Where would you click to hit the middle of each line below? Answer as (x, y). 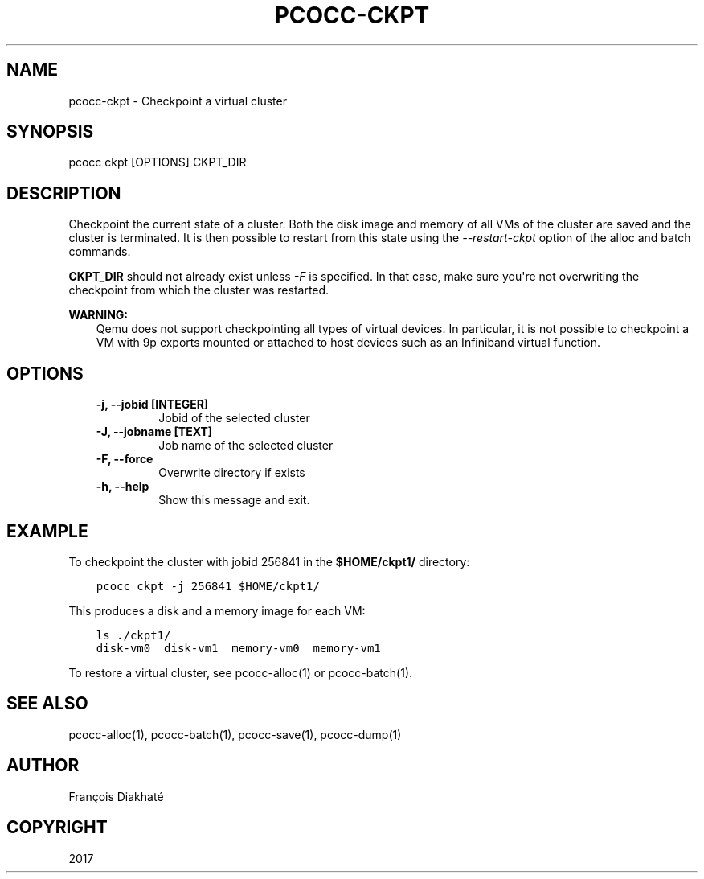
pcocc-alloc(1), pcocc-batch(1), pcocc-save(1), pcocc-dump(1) (235, 734)
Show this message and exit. (234, 500)
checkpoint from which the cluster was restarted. (199, 290)
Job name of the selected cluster (246, 446)
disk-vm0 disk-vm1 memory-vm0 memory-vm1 (238, 648)
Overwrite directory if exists (232, 473)
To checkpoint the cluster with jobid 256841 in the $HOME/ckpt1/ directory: (269, 561)
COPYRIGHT (57, 828)
